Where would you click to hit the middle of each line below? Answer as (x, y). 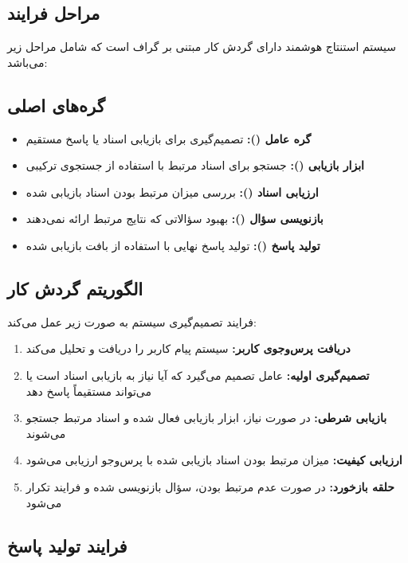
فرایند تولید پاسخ (67, 545)
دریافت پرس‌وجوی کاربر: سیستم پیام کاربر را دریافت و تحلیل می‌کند (188, 348)
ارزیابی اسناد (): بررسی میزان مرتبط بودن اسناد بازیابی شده (172, 192)
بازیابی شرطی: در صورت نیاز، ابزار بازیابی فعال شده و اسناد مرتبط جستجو (206, 418)
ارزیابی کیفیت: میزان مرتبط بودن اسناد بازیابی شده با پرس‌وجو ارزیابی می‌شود (214, 460)
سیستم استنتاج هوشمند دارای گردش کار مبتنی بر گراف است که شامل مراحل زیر (202, 47)
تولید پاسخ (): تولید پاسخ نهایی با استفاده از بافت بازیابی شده (173, 245)
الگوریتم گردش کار (75, 288)
